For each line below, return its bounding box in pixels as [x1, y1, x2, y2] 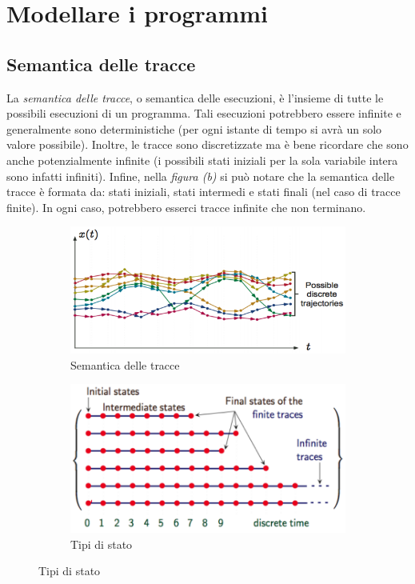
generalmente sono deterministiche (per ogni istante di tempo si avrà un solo [6, 120, 382, 137]
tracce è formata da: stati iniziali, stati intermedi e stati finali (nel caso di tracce [6, 183, 401, 200]
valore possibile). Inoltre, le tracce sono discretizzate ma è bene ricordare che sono [6, 136, 409, 153]
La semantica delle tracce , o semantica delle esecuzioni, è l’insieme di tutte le [6, 89, 384, 106]
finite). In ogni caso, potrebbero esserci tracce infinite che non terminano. [6, 198, 366, 215]
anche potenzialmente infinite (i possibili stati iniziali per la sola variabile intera [6, 151, 398, 168]
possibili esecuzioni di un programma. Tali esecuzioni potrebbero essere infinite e [6, 105, 401, 122]
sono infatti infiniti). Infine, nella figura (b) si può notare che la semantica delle [6, 167, 395, 184]
